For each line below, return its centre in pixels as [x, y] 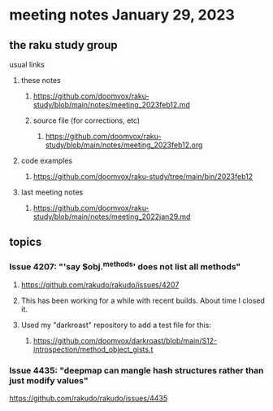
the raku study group [64, 45]
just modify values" [49, 381]
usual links [27, 64]
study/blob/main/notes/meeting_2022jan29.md [112, 216]
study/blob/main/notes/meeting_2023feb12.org [124, 145]
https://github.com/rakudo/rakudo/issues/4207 [100, 285]
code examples [46, 161]
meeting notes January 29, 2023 [122, 15]
